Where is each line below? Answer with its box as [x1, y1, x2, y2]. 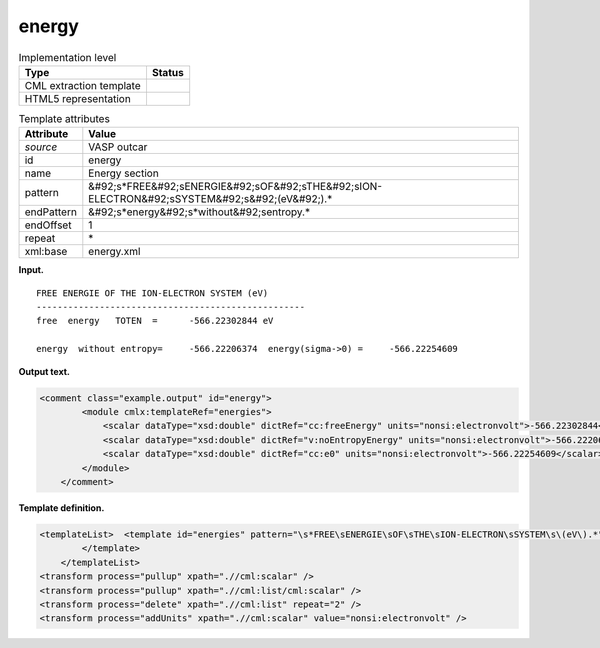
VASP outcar [88, 140, 148, 154]
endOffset [24, 218, 72, 232]
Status [151, 65, 184, 79]
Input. [18, 264, 44, 276]
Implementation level [18, 50, 117, 64]
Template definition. [18, 501, 105, 514]
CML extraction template [24, 78, 141, 92]
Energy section [88, 166, 159, 180]
